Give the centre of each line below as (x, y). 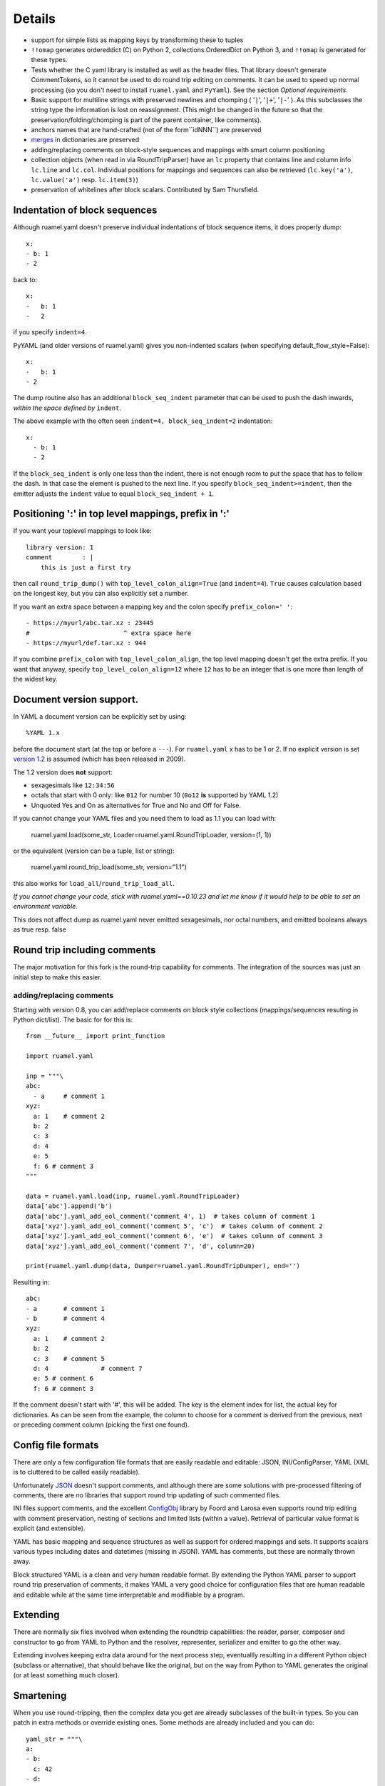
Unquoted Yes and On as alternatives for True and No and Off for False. (136, 805)
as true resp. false (40, 929)
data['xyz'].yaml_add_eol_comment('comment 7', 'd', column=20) (141, 1246)
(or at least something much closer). (67, 1675)
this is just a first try (86, 567)
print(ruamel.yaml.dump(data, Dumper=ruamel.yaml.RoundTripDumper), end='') (163, 1266)
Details (35, 19)
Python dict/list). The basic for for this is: (73, 1020)
